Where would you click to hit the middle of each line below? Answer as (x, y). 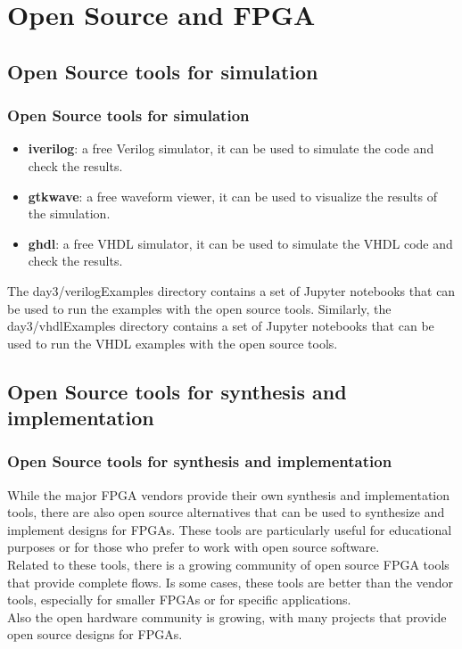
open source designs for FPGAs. (95, 634)
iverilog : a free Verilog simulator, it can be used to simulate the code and (231, 148)
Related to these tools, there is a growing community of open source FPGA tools (228, 565)
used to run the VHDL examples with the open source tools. (173, 343)
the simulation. (69, 214)
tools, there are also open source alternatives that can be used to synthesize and (226, 512)
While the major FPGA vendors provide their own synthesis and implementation (229, 494)
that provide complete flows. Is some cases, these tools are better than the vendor (230, 582)
